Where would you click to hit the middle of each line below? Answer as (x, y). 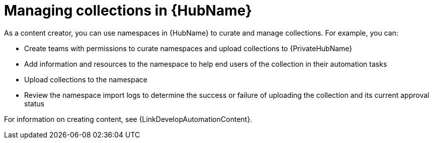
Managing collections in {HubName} (128, 11)
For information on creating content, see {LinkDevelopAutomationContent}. (128, 119)
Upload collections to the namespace (86, 79)
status (34, 103)
